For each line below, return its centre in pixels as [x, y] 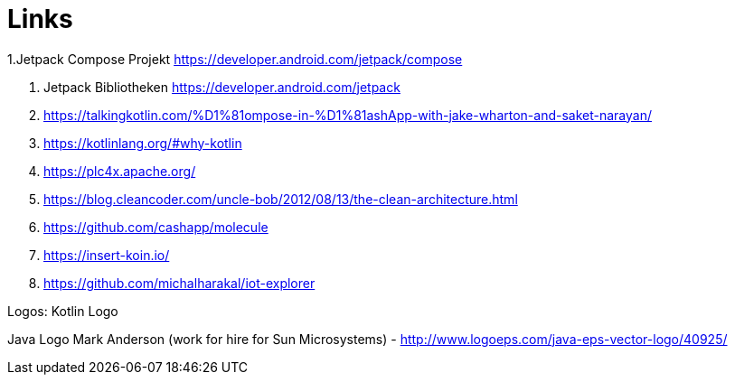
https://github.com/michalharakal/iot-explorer [179, 283]
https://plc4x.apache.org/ [120, 171]
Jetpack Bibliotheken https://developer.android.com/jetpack [222, 87]
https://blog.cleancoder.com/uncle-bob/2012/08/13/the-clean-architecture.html [281, 199]
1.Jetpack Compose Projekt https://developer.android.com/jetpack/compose [235, 59]
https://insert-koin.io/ [107, 255]
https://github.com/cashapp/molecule [156, 227]
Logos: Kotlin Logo [63, 311]
